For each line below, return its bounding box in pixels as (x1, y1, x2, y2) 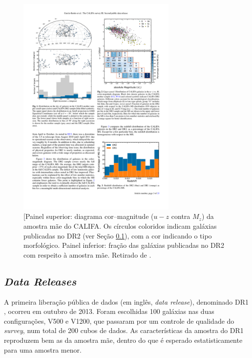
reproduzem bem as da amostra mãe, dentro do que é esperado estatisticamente (4, 334, 243, 345)
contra (171, 211, 190, 221)
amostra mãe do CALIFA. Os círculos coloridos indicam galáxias (23, 220, 217, 231)
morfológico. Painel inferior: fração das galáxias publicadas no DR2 (23, 240, 224, 250)
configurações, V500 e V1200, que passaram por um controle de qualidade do (4, 315, 234, 326)
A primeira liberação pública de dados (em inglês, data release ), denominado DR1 (4, 296, 249, 307)
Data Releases (4, 273, 77, 288)
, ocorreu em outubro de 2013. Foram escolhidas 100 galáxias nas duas (4, 306, 214, 316)
